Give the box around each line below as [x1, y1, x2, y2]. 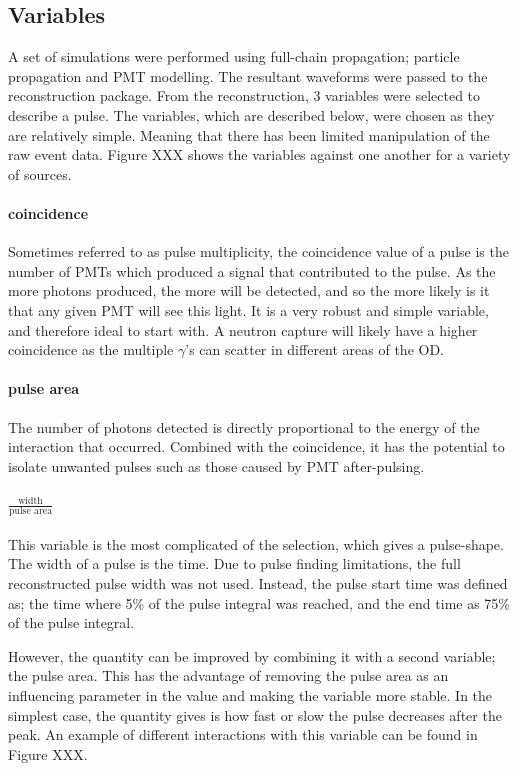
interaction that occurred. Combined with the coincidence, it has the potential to [8, 436, 505, 457]
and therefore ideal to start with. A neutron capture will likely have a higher [8, 319, 478, 340]
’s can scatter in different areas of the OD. [185, 339, 445, 360]
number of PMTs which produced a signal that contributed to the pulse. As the [8, 260, 496, 281]
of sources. [8, 163, 72, 184]
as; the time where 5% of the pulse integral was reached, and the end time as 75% [8, 592, 511, 613]
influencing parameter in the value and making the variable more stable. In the [8, 685, 493, 705]
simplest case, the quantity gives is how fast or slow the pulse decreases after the [8, 704, 502, 725]
